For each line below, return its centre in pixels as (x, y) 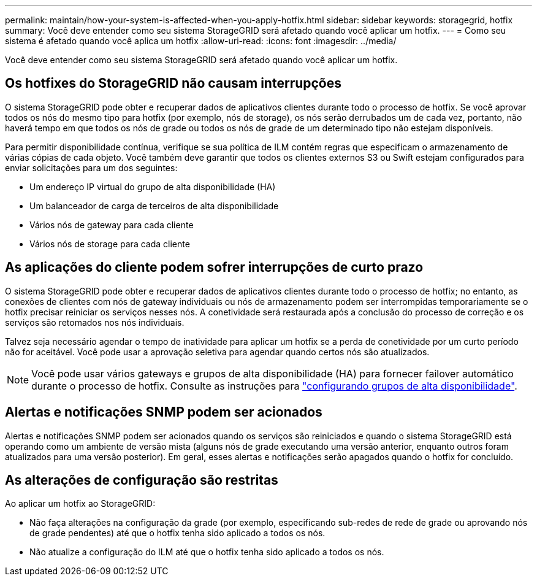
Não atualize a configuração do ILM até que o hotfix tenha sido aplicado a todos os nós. (207, 552)
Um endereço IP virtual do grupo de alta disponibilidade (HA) (153, 187)
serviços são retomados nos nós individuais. (95, 322)
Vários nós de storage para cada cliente (110, 244)
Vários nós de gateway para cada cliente (112, 225)
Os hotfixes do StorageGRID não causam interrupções (173, 83)
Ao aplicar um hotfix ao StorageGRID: (80, 504)
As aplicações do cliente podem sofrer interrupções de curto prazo (214, 267)
